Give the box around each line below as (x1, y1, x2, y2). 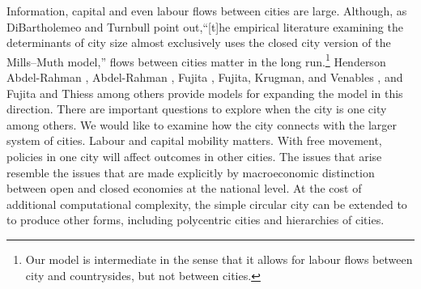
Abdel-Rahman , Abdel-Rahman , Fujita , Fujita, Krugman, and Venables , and (6, 69, 403, 86)
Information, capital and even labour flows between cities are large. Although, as (6, 2, 407, 19)
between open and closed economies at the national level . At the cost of (6, 180, 362, 197)
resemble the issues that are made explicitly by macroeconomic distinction (6, 164, 375, 181)
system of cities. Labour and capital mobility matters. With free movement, (6, 132, 382, 149)
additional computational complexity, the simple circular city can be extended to (6, 195, 407, 212)
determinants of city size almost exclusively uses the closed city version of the (6, 34, 391, 51)
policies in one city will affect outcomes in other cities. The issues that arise (6, 148, 382, 164)
